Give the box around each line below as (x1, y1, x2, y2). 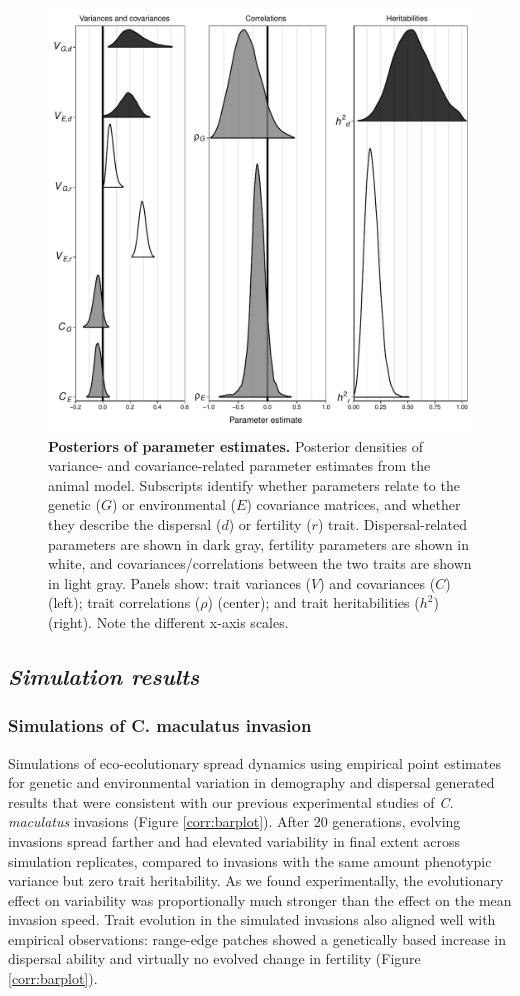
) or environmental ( (111, 494, 237, 515)
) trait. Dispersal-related (317, 513, 467, 534)
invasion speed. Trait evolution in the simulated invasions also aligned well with (8, 909, 496, 930)
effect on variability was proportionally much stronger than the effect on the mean (8, 889, 512, 910)
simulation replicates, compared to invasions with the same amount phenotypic (8, 850, 492, 871)
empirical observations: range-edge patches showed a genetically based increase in (8, 928, 506, 949)
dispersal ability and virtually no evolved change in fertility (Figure (8, 948, 421, 969)
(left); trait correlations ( (48, 592, 201, 613)
